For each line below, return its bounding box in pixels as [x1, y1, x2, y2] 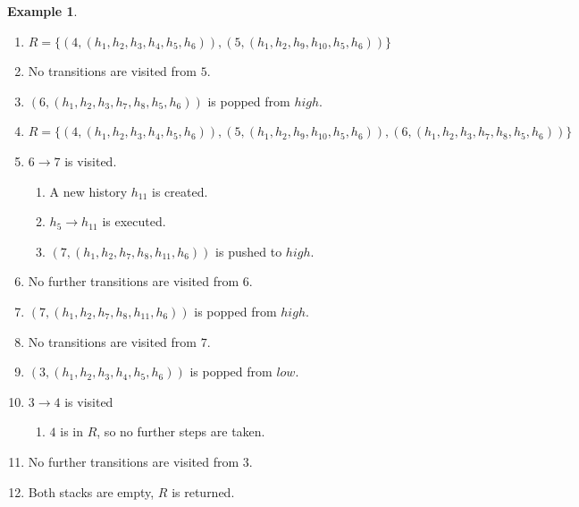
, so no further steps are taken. [96, 422, 265, 441]
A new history [49, 182, 128, 200]
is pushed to [215, 241, 282, 260]
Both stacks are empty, [28, 482, 155, 501]
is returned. [172, 482, 235, 501]
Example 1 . [7, 2, 78, 20]
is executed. [102, 212, 166, 231]
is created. [152, 182, 208, 200]
